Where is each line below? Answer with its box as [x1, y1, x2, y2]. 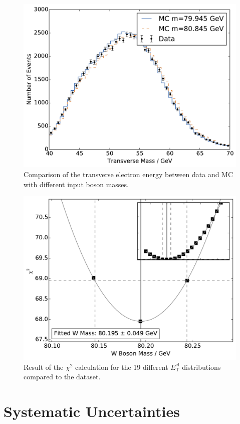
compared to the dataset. [24, 371, 101, 382]
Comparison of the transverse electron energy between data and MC [24, 169, 233, 180]
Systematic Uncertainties [4, 401, 180, 421]
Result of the [24, 361, 64, 372]
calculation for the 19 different [75, 361, 168, 372]
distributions [182, 361, 221, 372]
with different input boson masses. [24, 179, 129, 189]
